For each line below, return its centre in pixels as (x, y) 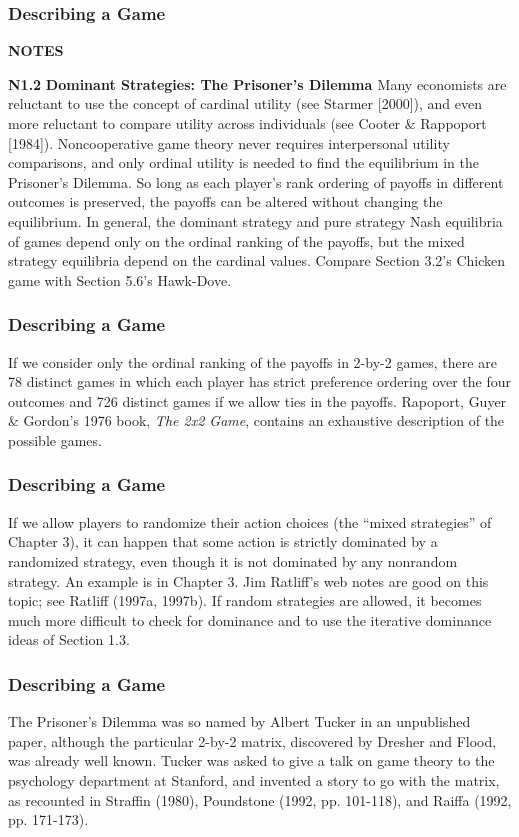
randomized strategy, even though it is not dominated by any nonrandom (233, 560)
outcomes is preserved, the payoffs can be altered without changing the (225, 201)
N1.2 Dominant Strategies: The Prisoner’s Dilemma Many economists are (257, 83)
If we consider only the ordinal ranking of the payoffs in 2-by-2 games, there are (252, 361)
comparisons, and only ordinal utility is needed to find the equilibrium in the (243, 162)
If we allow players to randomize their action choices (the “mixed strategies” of (250, 521)
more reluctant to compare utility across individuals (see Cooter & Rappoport (247, 123)
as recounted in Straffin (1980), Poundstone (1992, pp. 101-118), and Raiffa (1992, (260, 799)
